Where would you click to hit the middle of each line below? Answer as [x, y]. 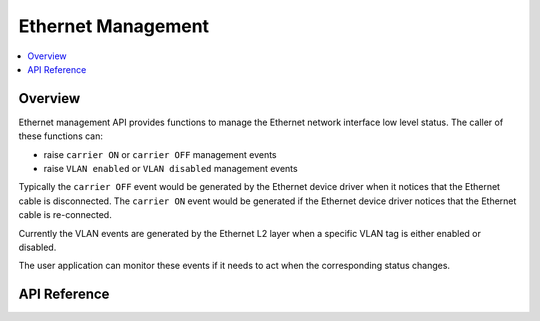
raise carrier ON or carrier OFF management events [160, 154]
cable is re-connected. [65, 215]
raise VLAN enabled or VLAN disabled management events [171, 169]
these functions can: [61, 136]
